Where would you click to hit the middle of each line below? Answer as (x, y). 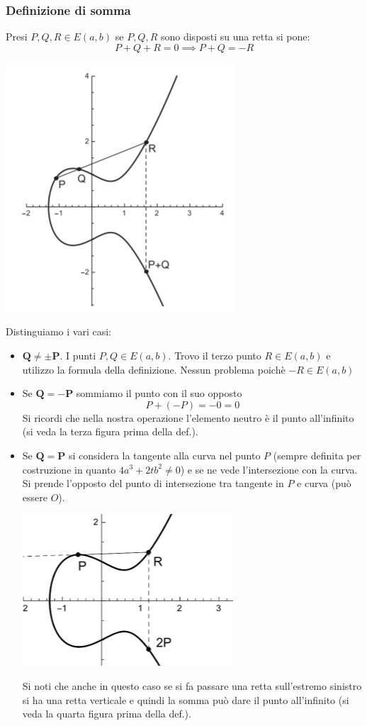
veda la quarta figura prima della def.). (107, 714)
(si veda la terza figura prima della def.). (110, 431)
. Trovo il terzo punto (215, 355)
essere (35, 497)
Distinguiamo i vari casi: (58, 331)
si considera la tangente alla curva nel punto (164, 455)
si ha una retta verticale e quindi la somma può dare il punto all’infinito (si (186, 699)
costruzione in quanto (69, 469)
